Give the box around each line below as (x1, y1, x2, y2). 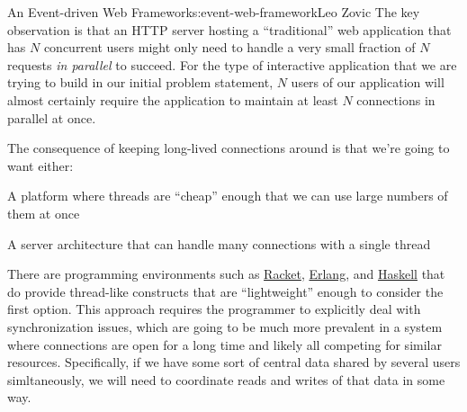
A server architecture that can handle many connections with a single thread (7, 234, 431, 253)
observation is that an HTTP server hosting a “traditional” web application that (7, 20, 452, 39)
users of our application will (291, 73, 445, 92)
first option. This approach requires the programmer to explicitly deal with (7, 300, 421, 318)
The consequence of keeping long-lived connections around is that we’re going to (7, 139, 450, 157)
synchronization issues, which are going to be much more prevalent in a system (7, 317, 443, 336)
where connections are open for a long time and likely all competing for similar (7, 335, 442, 354)
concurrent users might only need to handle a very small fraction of (43, 38, 416, 57)
